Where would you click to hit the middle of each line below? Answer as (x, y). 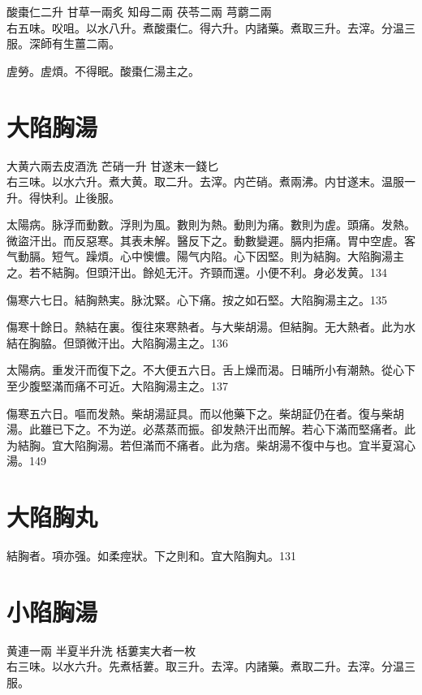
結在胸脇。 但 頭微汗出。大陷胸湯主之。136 (117, 342)
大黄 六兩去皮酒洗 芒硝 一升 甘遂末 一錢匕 (113, 165)
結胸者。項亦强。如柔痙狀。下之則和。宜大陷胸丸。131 (151, 556)
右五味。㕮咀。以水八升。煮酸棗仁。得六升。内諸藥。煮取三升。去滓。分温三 (211, 27)
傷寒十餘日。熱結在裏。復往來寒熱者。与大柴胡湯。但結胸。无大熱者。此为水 (211, 327)
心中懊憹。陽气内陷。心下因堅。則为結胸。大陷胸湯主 (262, 256)
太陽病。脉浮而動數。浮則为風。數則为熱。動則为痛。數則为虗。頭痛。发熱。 (211, 224)
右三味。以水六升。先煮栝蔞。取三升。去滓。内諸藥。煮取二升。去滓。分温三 (211, 666)
